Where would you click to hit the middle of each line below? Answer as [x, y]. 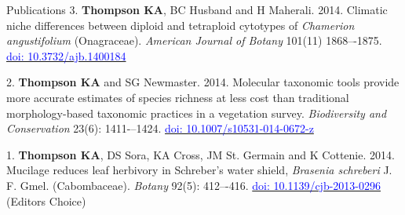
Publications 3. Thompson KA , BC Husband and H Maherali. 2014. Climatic [197, 9]
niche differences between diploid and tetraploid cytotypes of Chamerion [181, 25]
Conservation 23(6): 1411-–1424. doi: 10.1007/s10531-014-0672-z [160, 128]
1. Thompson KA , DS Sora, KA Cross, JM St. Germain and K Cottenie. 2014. [201, 154]
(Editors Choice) [46, 200]
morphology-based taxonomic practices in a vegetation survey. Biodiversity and [197, 113]
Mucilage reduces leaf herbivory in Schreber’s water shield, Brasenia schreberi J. [199, 170]
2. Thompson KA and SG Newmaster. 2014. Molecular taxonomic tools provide [203, 82]
